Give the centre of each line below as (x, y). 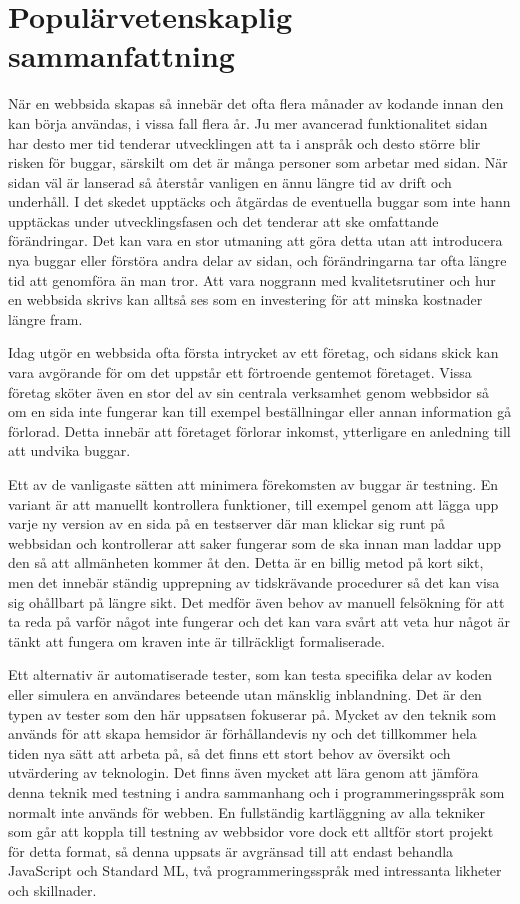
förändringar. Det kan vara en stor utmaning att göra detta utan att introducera (255, 240)
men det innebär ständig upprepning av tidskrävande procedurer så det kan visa (254, 581)
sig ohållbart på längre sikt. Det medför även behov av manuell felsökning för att (256, 601)
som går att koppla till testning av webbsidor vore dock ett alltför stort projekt (251, 831)
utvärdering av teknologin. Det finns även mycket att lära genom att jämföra (243, 772)
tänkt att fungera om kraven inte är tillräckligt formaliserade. (196, 640)
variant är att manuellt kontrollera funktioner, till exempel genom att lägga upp (253, 503)
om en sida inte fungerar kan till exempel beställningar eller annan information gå (260, 411)
